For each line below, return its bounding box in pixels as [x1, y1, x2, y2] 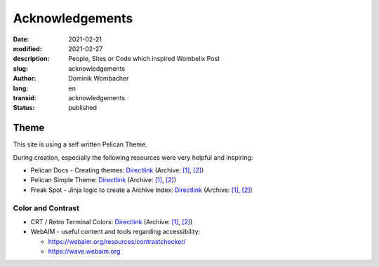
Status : [13, 104, 35, 112]
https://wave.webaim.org [48, 247, 121, 256]
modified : [13, 44, 42, 53]
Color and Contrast [13, 203, 80, 213]
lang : [13, 84, 29, 93]
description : [13, 55, 50, 63]
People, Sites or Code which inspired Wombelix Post [68, 55, 220, 63]
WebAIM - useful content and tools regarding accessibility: [30, 228, 201, 236]
